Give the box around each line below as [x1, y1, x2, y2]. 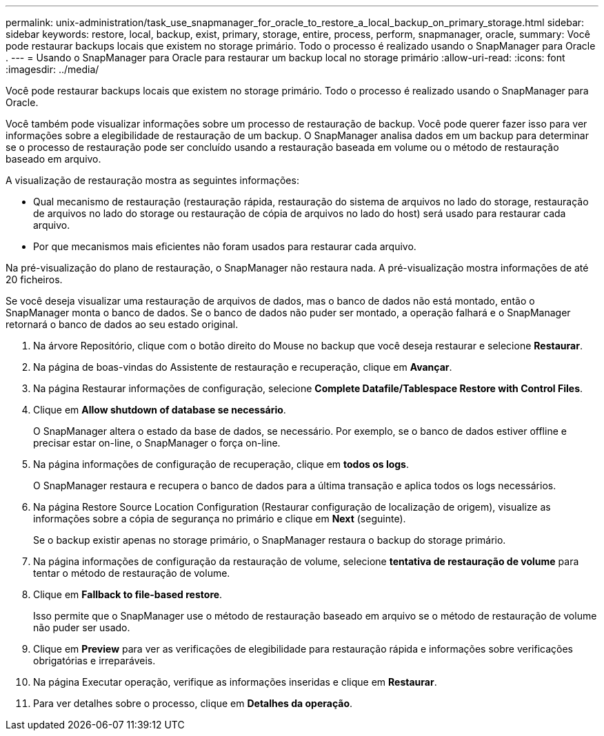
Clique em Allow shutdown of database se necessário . [33, 404, 286, 416]
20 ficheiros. [6, 274, 63, 285]
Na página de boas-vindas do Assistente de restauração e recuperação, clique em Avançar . [33, 361, 452, 373]
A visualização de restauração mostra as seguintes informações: [6, 174, 299, 186]
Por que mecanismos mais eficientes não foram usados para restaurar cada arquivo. [33, 241, 416, 252]
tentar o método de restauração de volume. [33, 567, 230, 579]
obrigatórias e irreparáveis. [33, 655, 156, 666]
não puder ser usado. [33, 622, 130, 633]
